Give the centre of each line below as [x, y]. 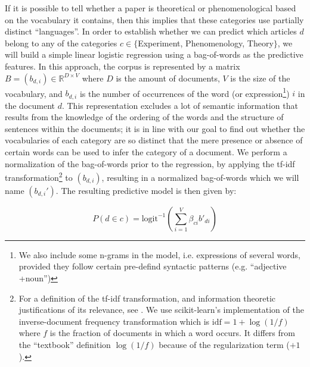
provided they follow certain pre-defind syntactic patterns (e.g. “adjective [153, 266]
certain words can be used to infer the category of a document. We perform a [146, 152]
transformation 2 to [39, 176]
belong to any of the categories [61, 43]
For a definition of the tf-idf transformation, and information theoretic [147, 298]
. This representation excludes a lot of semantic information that [180, 105]
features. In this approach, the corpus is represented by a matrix [123, 66]
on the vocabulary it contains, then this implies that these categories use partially [154, 19]
